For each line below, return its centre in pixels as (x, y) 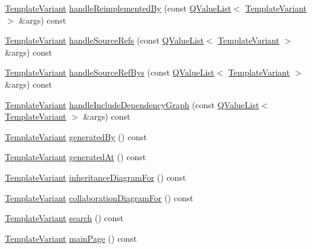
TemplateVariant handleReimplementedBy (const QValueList (118, 8)
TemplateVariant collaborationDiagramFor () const (99, 197)
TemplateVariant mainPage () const (71, 238)
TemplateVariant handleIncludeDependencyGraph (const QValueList (132, 104)
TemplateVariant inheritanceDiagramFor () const (96, 177)
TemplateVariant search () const (64, 218)
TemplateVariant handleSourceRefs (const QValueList (104, 40)
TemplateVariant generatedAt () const (76, 157)
